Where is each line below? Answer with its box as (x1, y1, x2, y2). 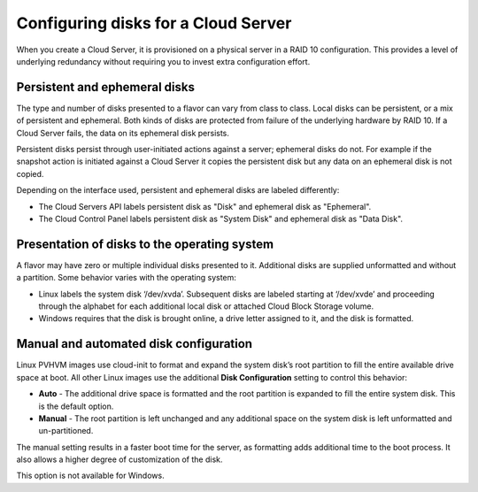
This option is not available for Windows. (16, 470, 165, 481)
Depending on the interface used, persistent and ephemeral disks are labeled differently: (16, 185, 340, 196)
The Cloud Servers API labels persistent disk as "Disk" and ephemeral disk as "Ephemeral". (38, 201, 372, 211)
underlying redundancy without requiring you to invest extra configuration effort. (16, 56, 311, 66)
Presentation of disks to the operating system (16, 236, 274, 251)
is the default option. (38, 401, 114, 411)
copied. (16, 168, 44, 179)
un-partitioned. (38, 426, 94, 436)
